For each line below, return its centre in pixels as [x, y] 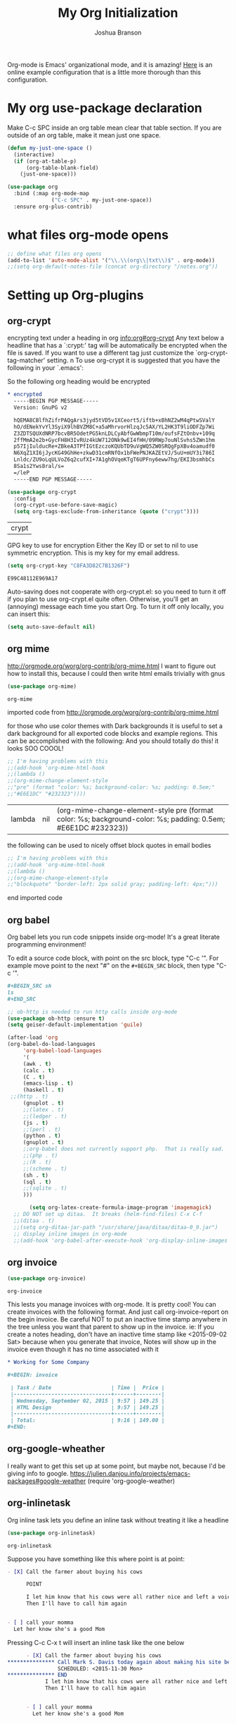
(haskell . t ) [44, 1090]
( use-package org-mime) [42, 686]
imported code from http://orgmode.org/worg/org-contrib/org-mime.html [113, 712]
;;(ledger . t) [45, 1116]
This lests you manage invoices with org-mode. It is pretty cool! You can [112, 1305]
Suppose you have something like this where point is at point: [96, 1558]
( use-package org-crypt [42, 492]
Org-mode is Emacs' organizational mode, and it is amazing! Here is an [110, 64]
